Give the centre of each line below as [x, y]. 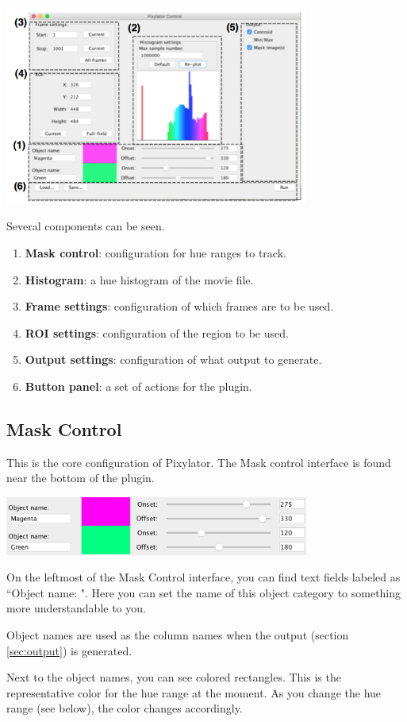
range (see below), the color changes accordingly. [125, 708]
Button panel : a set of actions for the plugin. [138, 386]
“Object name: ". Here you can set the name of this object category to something [204, 592]
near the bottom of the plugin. [81, 478]
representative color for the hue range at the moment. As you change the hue [194, 692]
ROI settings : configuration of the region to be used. [157, 332]
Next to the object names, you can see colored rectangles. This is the [174, 677]
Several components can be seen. [86, 226]
